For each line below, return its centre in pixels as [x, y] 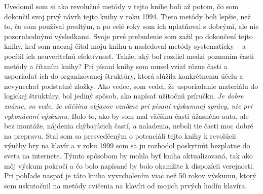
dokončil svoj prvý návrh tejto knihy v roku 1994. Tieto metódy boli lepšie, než [127, 16]
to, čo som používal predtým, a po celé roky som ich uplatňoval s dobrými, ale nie [131, 26]
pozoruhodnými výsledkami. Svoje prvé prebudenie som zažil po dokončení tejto [128, 36]
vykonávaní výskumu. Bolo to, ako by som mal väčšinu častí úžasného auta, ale [126, 116]
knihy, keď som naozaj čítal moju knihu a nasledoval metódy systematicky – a [125, 46]
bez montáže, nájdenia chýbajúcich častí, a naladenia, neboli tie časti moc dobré [129, 126]
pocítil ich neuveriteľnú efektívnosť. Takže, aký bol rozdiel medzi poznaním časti [129, 56]
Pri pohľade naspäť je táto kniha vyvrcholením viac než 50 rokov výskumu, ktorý [130, 175]
